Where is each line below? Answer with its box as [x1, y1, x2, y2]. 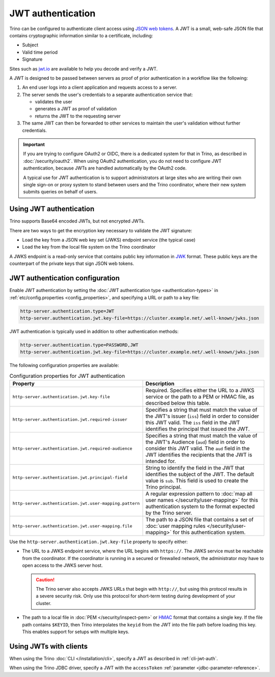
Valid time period [22, 49, 58, 55]
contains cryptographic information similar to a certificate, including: [9, 32, 153, 38]
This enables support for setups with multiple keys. [22, 628, 130, 635]
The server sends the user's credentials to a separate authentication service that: [22, 91, 193, 98]
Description [145, 380, 175, 387]
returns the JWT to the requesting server [35, 113, 121, 119]
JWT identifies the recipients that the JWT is [145, 451, 252, 458]
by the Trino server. [145, 510, 193, 516]
